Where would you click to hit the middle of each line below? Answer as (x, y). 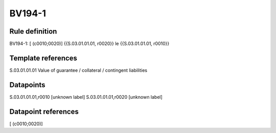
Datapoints (27, 85)
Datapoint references (44, 111)
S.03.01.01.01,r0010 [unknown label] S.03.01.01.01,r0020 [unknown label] (86, 97)
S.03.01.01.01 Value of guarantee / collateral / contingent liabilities (78, 70)
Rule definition (33, 31)
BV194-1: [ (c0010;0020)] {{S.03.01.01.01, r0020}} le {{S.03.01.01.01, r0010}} (89, 44)
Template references (43, 58)
